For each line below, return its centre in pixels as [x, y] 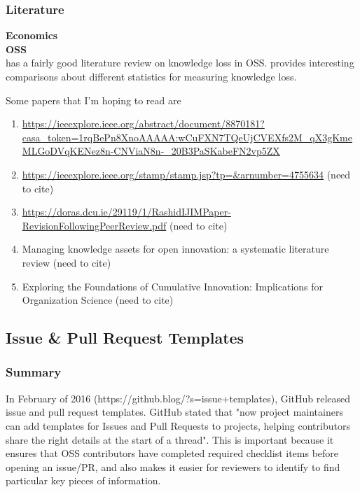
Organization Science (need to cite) [98, 300]
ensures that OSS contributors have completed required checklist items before [172, 453]
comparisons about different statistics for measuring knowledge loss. [151, 76]
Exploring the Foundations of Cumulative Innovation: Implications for [173, 286]
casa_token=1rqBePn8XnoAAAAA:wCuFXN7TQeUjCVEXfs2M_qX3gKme [187, 137]
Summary [34, 372]
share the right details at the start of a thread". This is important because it [170, 439]
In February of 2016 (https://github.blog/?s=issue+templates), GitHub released [178, 398]
